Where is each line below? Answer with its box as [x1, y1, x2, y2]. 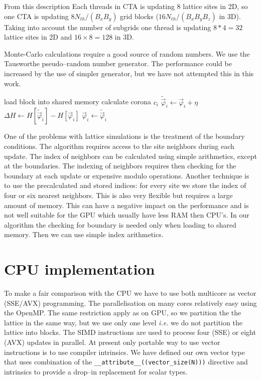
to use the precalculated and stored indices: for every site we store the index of [4, 180, 246, 191]
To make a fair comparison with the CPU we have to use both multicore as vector [4, 288, 256, 298]
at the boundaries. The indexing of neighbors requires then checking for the [4, 160, 236, 171]
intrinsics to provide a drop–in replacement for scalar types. [4, 366, 188, 376]
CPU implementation [4, 259, 155, 279]
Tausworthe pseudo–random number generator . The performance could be [4, 58, 232, 69]
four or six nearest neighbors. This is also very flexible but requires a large [4, 189, 233, 200]
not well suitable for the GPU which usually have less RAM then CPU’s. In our [4, 210, 249, 220]
